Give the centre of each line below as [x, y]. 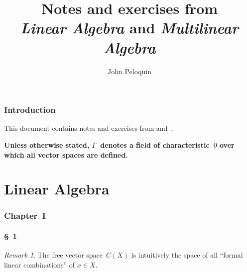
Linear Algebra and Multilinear [129, 28]
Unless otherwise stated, [47, 144]
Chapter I [25, 216]
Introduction [30, 110]
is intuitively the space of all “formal [187, 255]
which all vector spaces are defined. [66, 154]
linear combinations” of [40, 264]
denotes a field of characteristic [155, 144]
